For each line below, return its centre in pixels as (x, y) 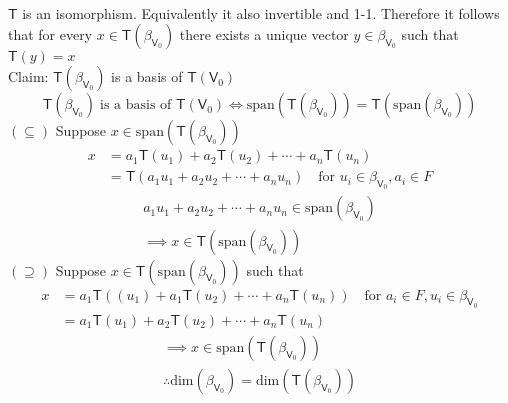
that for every (50, 34)
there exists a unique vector (264, 34)
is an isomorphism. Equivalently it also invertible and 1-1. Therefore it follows (261, 12)
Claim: (28, 76)
